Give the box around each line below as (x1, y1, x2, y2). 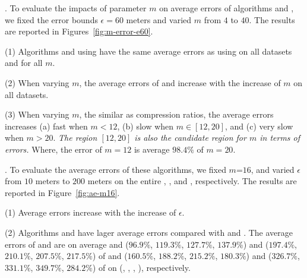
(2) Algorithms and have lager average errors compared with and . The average (5, 226, 293, 238)
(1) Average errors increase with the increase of (5, 206, 176, 219)
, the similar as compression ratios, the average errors (79, 108, 274, 121)
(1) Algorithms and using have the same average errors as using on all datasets (5, 45, 292, 57)
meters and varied (126, 13, 192, 26)
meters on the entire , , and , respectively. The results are (87, 175, 297, 187)
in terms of (259, 131, 300, 144)
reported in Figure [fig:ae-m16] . (5, 186, 120, 198)
